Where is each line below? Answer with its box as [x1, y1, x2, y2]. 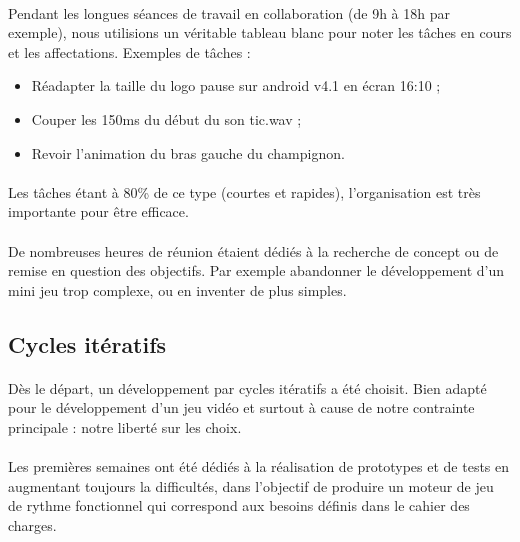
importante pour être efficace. [8, 201, 189, 222]
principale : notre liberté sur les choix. [8, 416, 242, 437]
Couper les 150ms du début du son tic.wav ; [31, 108, 302, 129]
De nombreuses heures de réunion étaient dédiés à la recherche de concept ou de [8, 240, 499, 261]
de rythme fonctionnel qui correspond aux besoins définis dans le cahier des [8, 495, 470, 516]
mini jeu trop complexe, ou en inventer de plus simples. [8, 279, 347, 300]
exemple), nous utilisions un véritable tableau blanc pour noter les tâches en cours [8, 22, 512, 43]
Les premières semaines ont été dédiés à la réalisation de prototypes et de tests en [8, 456, 510, 477]
